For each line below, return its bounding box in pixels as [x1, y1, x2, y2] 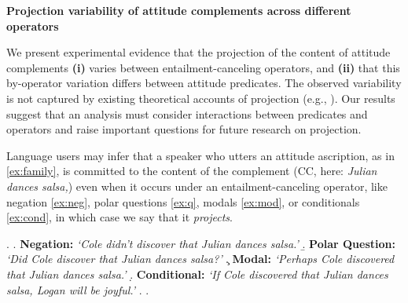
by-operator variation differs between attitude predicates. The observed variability [6, 75, 402, 91]
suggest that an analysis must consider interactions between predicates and [6, 105, 368, 122]
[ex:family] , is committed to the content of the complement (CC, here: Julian [6, 162, 377, 179]
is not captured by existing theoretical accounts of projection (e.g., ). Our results [6, 89, 395, 106]
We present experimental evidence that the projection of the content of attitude [6, 44, 391, 60]
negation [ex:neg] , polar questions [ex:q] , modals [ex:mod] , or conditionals [6, 193, 360, 210]
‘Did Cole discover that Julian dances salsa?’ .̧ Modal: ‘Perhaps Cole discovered [6, 250, 395, 267]
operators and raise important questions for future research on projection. [6, 121, 362, 137]
